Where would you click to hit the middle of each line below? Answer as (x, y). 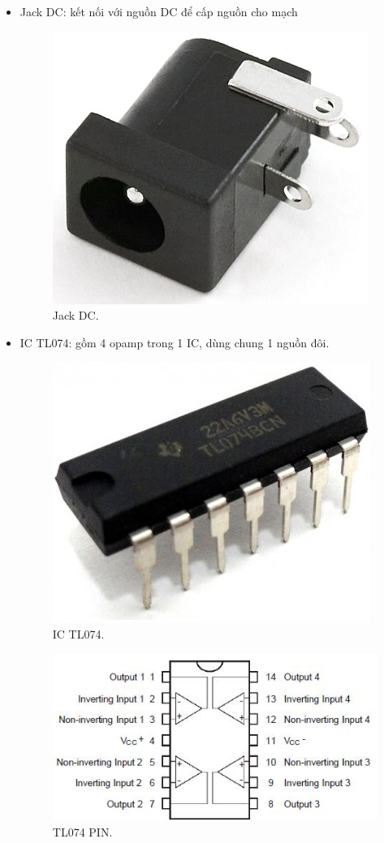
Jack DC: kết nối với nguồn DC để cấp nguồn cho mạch (159, 11)
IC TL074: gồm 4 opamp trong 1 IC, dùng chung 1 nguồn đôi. (175, 342)
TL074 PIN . (82, 831)
